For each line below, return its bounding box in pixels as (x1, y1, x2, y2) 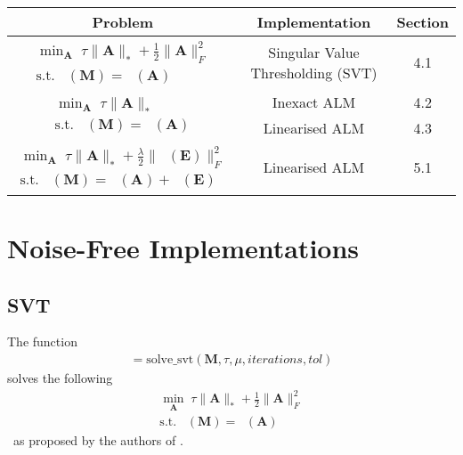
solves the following (7, 369, 113, 387)
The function (7, 332, 77, 351)
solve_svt (146, 353, 194, 367)
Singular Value (268, 41, 360, 62)
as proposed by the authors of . (12, 431, 183, 450)
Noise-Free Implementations (7, 230, 360, 266)
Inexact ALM (272, 91, 356, 112)
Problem (92, 12, 153, 32)
